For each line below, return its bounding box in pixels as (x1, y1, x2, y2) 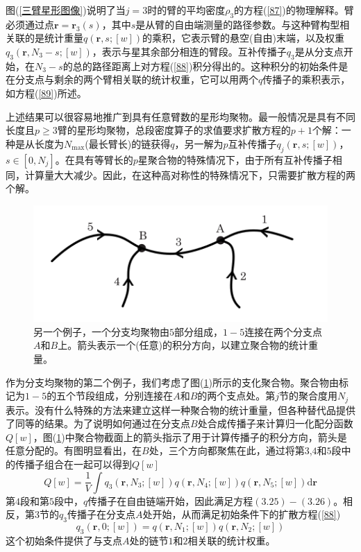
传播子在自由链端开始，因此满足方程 (87, 493, 253, 508)
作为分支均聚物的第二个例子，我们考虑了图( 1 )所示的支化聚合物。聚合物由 (6, 374, 339, 389)
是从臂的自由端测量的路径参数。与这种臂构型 (135, 17, 340, 31)
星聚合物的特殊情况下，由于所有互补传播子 (137, 152, 333, 166)
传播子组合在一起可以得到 (15, 456, 132, 471)
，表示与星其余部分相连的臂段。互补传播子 (92, 44, 287, 58)
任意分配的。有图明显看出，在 (6, 443, 142, 458)
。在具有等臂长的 (55, 152, 133, 166)
